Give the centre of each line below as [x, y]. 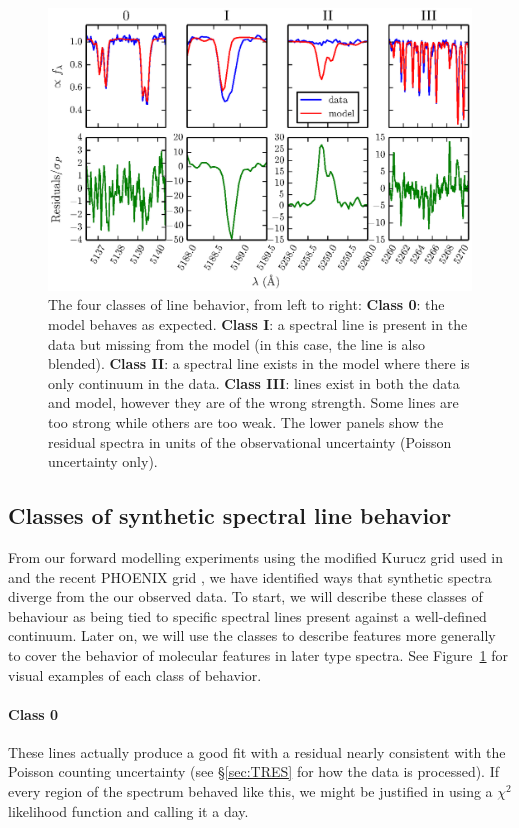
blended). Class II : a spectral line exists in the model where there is [259, 363]
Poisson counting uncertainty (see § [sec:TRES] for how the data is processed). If [254, 771]
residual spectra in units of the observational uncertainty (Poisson [250, 441]
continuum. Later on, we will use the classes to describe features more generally [252, 635]
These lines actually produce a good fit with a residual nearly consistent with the [257, 751]
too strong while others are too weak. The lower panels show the [246, 421]
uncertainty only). [103, 461]
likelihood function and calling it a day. [128, 810]
